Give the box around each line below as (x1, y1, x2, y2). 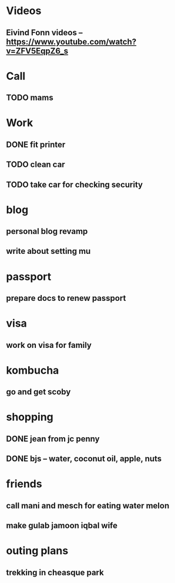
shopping (6, 410, 54, 424)
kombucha (6, 363, 59, 377)
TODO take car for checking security (6, 179, 143, 189)
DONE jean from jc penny (6, 434, 100, 444)
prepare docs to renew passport (6, 293, 126, 303)
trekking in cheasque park (6, 567, 104, 577)
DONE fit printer (6, 139, 66, 149)
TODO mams (6, 93, 54, 103)
